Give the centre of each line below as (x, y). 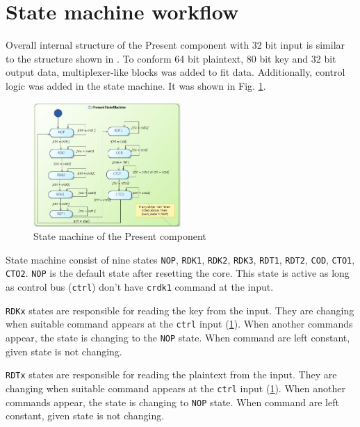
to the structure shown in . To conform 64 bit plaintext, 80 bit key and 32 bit (171, 58)
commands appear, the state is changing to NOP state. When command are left (172, 402)
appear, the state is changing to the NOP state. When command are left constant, (178, 338)
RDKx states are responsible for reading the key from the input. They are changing (180, 310)
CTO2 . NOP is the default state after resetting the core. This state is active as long (178, 273)
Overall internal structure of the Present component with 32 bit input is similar (175, 45)
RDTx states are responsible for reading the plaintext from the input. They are (171, 374)
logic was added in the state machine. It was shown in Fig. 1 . (136, 85)
